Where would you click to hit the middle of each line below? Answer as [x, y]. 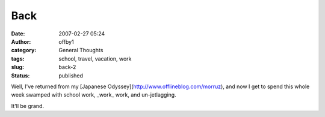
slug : [17, 67]
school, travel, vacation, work [95, 58]
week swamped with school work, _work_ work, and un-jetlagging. [94, 95]
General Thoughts [81, 50]
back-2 [67, 67]
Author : [21, 41]
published [71, 76]
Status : [20, 76]
